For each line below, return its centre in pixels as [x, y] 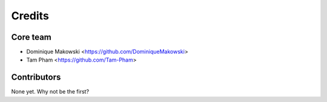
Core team [31, 37]
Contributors [36, 78]
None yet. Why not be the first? [50, 92]
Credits [30, 16]
